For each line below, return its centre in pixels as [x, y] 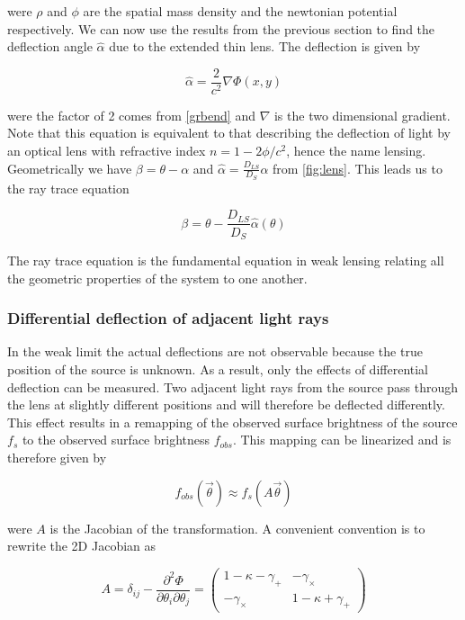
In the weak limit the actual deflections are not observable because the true [215, 351]
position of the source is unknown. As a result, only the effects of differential [218, 368]
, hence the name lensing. [356, 151]
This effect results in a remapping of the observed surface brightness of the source [232, 422]
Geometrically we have [70, 168]
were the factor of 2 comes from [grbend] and [131, 115]
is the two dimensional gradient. [362, 115]
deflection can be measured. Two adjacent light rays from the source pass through [233, 386]
